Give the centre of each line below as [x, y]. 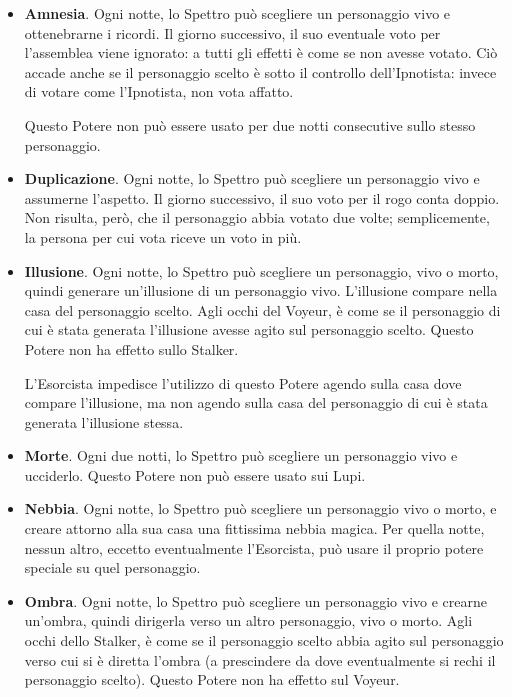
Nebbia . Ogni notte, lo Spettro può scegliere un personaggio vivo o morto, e [260, 508]
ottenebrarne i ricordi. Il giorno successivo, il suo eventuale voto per [232, 32]
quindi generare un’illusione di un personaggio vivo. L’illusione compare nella [261, 290]
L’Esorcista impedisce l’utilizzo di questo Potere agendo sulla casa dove [243, 382]
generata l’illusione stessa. [104, 421]
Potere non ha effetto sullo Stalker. [131, 348]
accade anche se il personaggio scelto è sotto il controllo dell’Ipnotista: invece [260, 71]
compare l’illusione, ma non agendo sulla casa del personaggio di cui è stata [256, 402]
